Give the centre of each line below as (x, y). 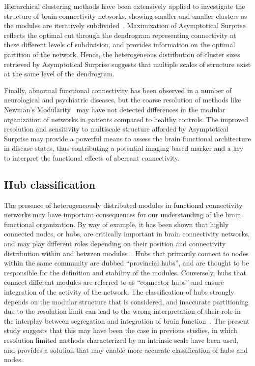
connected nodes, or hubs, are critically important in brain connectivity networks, (127, 234)
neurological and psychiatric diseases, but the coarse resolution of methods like (123, 100)
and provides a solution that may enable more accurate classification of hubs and (126, 349)
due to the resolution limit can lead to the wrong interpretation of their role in (122, 311)
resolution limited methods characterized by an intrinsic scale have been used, (121, 340)
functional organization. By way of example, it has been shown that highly (116, 224)
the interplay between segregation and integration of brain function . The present (127, 320)
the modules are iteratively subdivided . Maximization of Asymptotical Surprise (125, 25)
